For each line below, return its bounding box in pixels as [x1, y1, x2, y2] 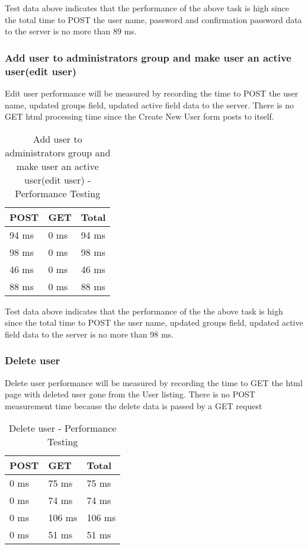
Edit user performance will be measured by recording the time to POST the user [5, 86, 299, 99]
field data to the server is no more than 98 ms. [5, 328, 174, 340]
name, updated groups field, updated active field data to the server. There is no [5, 98, 294, 111]
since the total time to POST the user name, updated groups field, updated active [5, 316, 303, 329]
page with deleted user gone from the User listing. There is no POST [5, 388, 255, 400]
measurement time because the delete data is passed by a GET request [5, 399, 262, 412]
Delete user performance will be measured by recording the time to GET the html [5, 376, 303, 389]
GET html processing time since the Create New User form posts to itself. [5, 110, 274, 123]
